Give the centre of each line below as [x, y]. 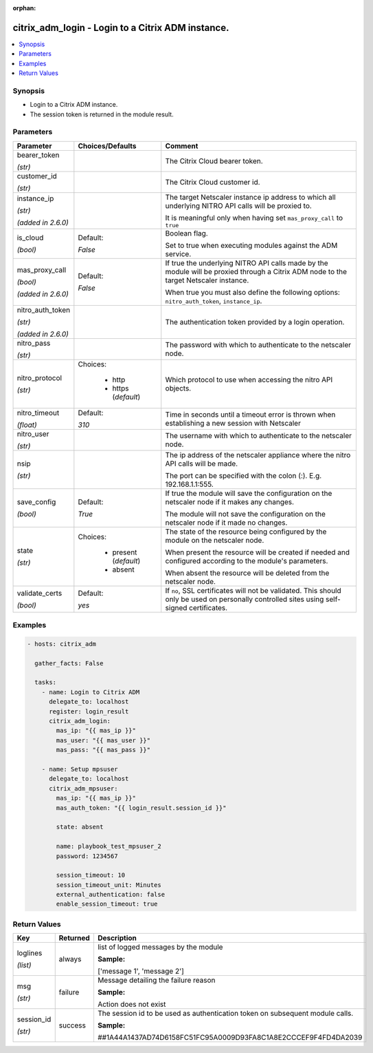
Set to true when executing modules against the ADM [251, 245]
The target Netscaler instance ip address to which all [250, 197]
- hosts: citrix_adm [61, 644]
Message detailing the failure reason [156, 980]
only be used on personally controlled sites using [245, 599]
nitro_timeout [38, 413]
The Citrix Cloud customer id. [213, 182]
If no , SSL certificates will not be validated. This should [253, 590]
